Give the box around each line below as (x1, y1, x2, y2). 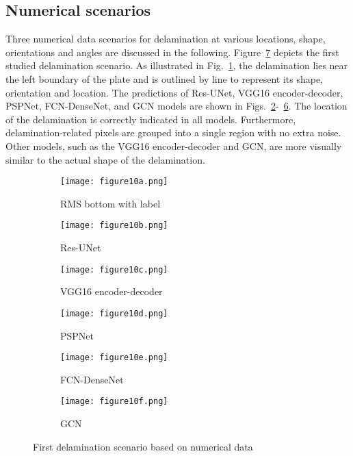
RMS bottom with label (60, 196, 161, 210)
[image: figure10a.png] (60, 177, 168, 187)
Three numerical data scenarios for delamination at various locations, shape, (5, 31, 326, 46)
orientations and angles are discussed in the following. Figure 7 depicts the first (5, 45, 339, 59)
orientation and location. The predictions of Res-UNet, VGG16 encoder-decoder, (5, 85, 343, 99)
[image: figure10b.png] (60, 220, 168, 231)
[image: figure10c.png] (60, 264, 168, 275)
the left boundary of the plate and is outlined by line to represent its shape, (5, 71, 324, 86)
